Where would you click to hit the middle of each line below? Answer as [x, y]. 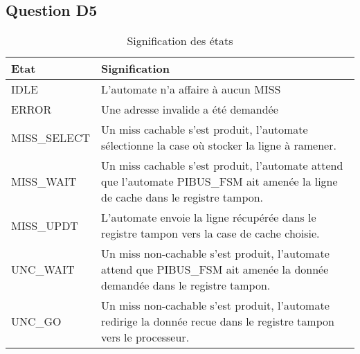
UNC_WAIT [43, 269]
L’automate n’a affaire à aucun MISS [191, 89]
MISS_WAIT [44, 182]
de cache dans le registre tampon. [182, 197]
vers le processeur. [145, 337]
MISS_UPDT [45, 225]
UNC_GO [36, 321]
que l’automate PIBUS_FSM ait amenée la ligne [219, 182]
